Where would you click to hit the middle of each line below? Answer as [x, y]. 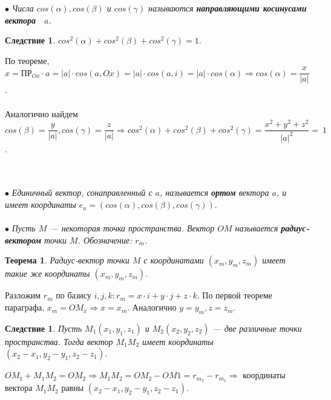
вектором [23, 240]
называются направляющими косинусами [227, 8]
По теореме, [27, 60]
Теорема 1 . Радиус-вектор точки [67, 260]
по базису [74, 295]
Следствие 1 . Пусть [44, 328]
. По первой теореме [235, 295]
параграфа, [25, 307]
